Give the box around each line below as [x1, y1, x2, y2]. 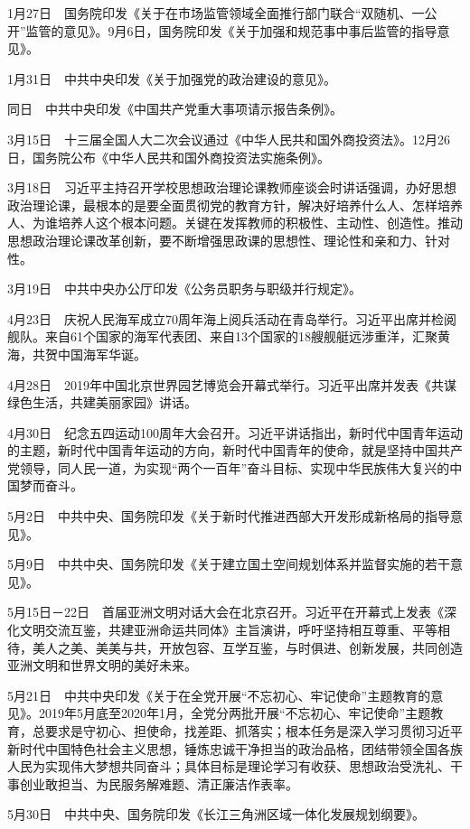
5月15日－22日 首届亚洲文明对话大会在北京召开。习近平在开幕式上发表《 [7, 602, 444, 621]
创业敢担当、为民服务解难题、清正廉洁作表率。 [19, 774, 298, 793]
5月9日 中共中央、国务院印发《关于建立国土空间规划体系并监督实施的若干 [7, 554, 450, 573]
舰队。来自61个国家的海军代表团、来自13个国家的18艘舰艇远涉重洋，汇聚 [7, 327, 437, 346]
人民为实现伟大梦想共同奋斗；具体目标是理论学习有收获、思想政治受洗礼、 [7, 757, 450, 776]
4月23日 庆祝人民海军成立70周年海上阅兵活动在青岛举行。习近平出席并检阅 [7, 309, 456, 328]
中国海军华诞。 [57, 344, 146, 363]
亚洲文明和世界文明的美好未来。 [7, 656, 197, 675]
